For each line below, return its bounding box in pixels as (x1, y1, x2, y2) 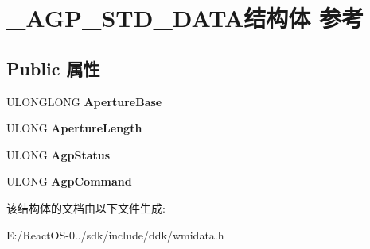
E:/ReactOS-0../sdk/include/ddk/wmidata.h (6, 226, 224, 243)
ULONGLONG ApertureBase (6, 93, 162, 109)
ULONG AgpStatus (6, 146, 111, 163)
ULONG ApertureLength (6, 120, 142, 136)
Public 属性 (6, 56, 100, 80)
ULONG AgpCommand (6, 173, 132, 190)
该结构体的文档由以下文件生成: (6, 199, 166, 216)
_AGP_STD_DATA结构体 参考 (6, 2, 364, 34)
